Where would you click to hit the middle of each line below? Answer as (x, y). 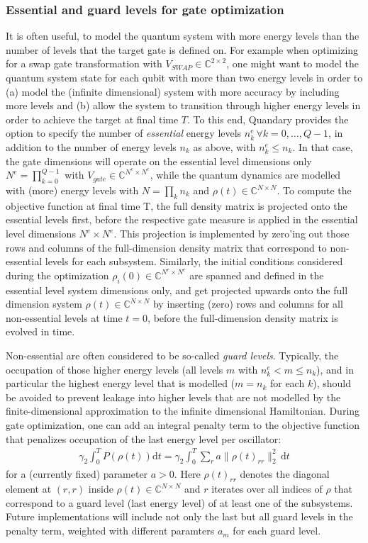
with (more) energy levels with (72, 190)
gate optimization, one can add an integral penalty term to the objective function (183, 424)
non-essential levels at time (64, 317)
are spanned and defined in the (257, 275)
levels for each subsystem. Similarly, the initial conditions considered (194, 261)
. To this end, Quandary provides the (268, 119)
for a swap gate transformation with (84, 63)
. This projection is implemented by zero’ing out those (232, 233)
